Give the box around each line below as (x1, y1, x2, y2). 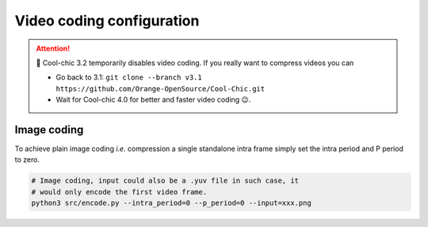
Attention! (36, 44, 71, 53)
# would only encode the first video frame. (31, 187, 208, 196)
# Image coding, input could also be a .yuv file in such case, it (31, 176, 300, 186)
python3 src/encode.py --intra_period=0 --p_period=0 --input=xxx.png (31, 198, 312, 208)
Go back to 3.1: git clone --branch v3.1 (55, 72, 202, 83)
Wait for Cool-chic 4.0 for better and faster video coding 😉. (55, 95, 251, 105)
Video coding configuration (14, 12, 200, 29)
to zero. (14, 155, 40, 164)
